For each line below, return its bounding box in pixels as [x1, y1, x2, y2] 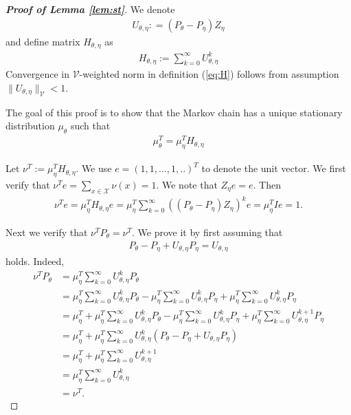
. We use [76, 161, 112, 175]
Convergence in [5, 67, 69, 81]
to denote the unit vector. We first [201, 161, 346, 175]
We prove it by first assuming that [137, 225, 283, 240]
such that [70, 118, 111, 133]
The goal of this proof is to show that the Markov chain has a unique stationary [5, 105, 343, 119]
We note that [161, 177, 218, 191]
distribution [5, 118, 55, 133]
